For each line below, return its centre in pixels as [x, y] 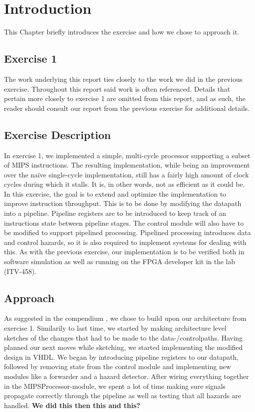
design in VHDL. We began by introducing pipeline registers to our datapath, [121, 357]
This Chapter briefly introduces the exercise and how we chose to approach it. [122, 32]
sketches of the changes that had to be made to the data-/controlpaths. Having [123, 337]
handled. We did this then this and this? [72, 405]
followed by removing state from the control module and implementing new [118, 366]
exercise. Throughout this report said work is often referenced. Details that [117, 88]
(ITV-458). [20, 271]
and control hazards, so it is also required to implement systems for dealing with [125, 242]
